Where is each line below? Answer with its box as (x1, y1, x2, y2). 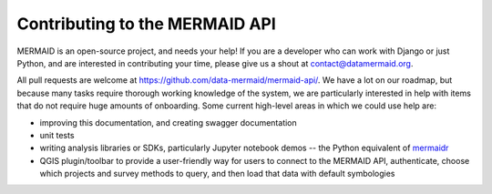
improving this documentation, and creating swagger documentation (39, 117, 298, 128)
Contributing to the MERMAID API (16, 14, 277, 34)
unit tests (39, 129, 75, 140)
